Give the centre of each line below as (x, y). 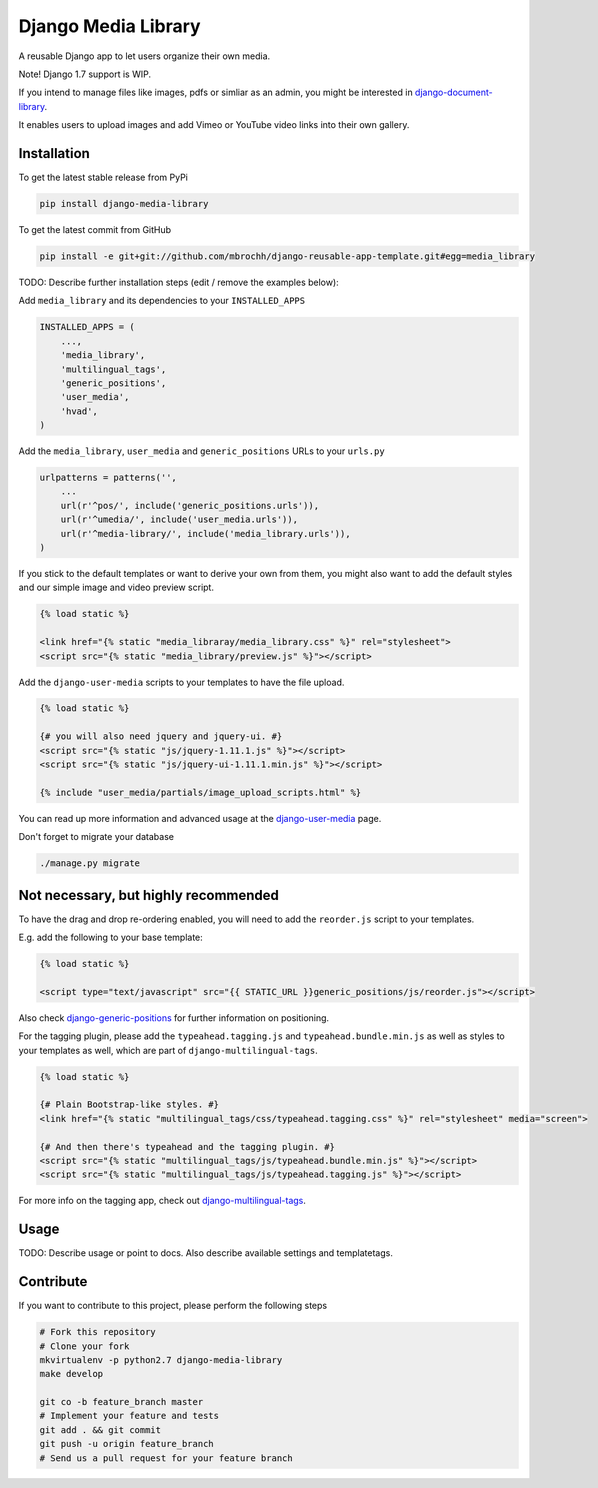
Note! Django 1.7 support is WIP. (85, 74)
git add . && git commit (100, 1429)
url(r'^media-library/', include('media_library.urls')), (205, 533)
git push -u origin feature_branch (126, 1444)
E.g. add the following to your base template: (111, 937)
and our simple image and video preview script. (116, 587)
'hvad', (79, 411)
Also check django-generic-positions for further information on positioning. (174, 1017)
